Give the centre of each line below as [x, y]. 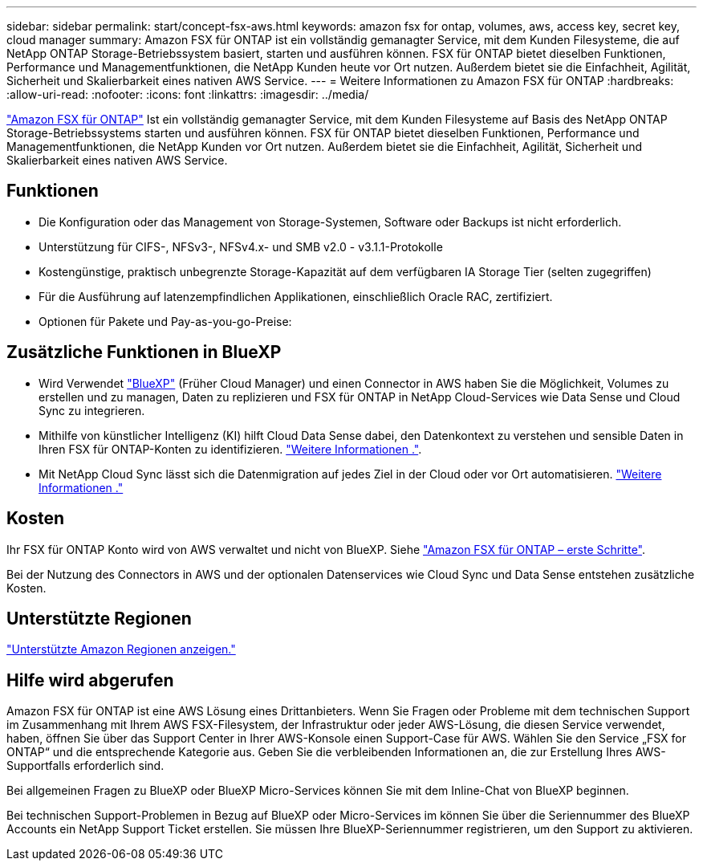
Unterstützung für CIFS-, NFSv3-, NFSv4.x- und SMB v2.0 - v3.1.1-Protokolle [241, 246]
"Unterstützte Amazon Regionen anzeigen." [121, 649]
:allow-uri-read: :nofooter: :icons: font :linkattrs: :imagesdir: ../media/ [188, 94]
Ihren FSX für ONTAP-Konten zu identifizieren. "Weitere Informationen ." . [230, 449]
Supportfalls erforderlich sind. [85, 766]
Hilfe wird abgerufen [90, 680]
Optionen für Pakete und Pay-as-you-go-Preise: [165, 321]
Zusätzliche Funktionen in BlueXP [144, 352]
